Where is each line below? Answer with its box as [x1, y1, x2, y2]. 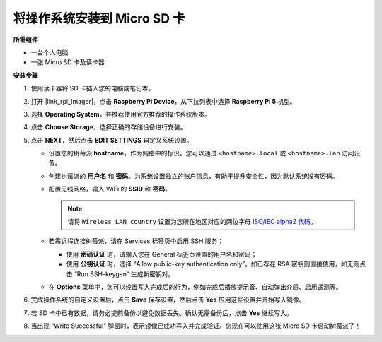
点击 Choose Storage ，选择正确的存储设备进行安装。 [30, 123, 187, 131]
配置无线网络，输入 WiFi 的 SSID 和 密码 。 [48, 184, 171, 194]
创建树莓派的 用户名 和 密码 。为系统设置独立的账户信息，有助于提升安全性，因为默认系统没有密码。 [48, 172, 339, 180]
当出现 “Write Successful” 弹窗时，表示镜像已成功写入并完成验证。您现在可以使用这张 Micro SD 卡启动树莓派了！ [30, 322, 361, 330]
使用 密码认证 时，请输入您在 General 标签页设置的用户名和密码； [66, 249, 257, 258]
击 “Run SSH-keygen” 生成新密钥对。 [66, 269, 175, 278]
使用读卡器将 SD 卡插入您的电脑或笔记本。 [30, 84, 155, 93]
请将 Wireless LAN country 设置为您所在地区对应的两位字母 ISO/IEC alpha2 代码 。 [67, 218, 318, 226]
